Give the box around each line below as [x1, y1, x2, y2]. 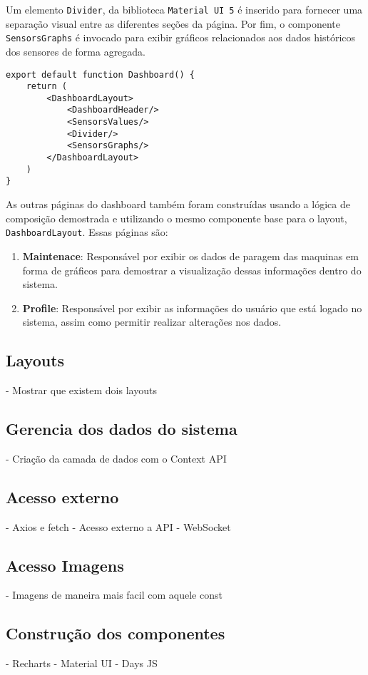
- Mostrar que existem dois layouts [6, 383, 157, 398]
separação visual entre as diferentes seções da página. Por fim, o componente [6, 16, 340, 31]
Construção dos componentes [6, 622, 225, 644]
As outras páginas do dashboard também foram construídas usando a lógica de [6, 197, 350, 212]
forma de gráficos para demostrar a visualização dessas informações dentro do [22, 262, 362, 277]
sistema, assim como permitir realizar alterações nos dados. [22, 314, 282, 329]
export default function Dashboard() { [6, 69, 195, 80]
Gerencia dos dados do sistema [6, 418, 237, 440]
